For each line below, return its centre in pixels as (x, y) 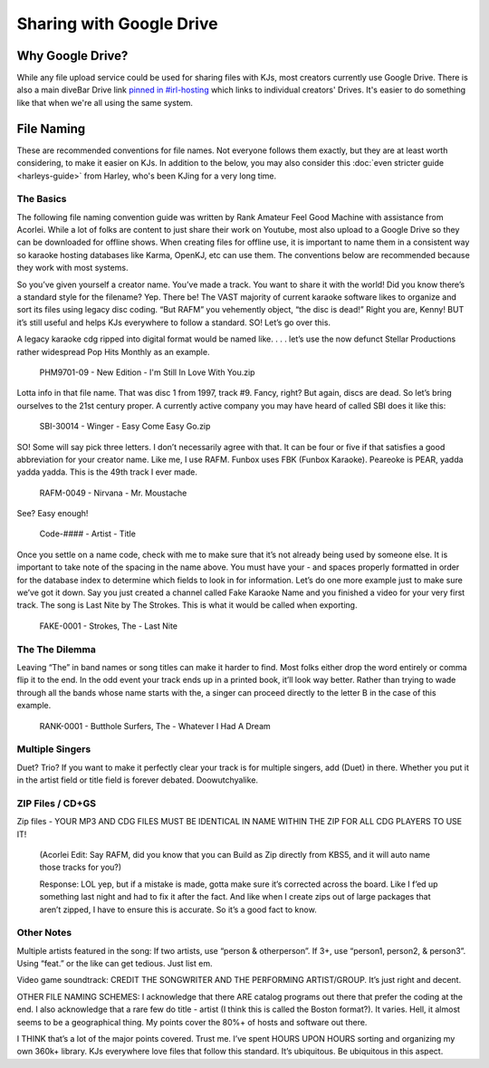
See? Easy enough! (53, 514)
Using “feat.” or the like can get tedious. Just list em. (115, 964)
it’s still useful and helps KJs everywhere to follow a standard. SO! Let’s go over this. (173, 322)
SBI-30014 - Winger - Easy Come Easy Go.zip (125, 427)
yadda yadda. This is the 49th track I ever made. (107, 472)
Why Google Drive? (72, 56)
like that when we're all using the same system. (105, 102)
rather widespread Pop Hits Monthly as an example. (113, 351)
